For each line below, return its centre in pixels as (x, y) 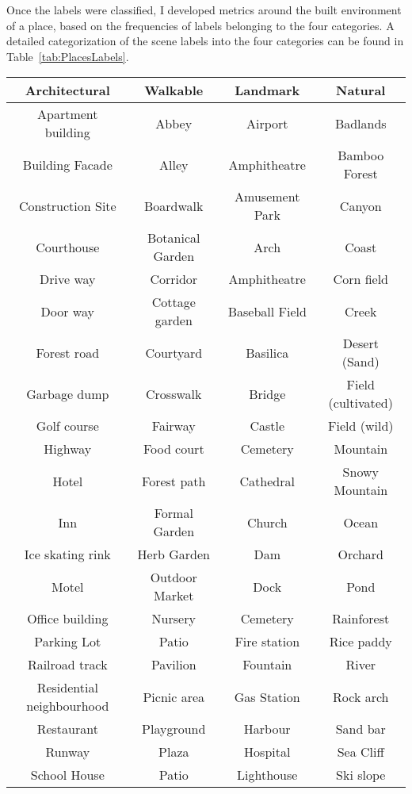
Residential (67, 688)
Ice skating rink (67, 554)
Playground (174, 729)
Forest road (68, 352)
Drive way (68, 279)
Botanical (174, 238)
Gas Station (267, 696)
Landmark (267, 90)
